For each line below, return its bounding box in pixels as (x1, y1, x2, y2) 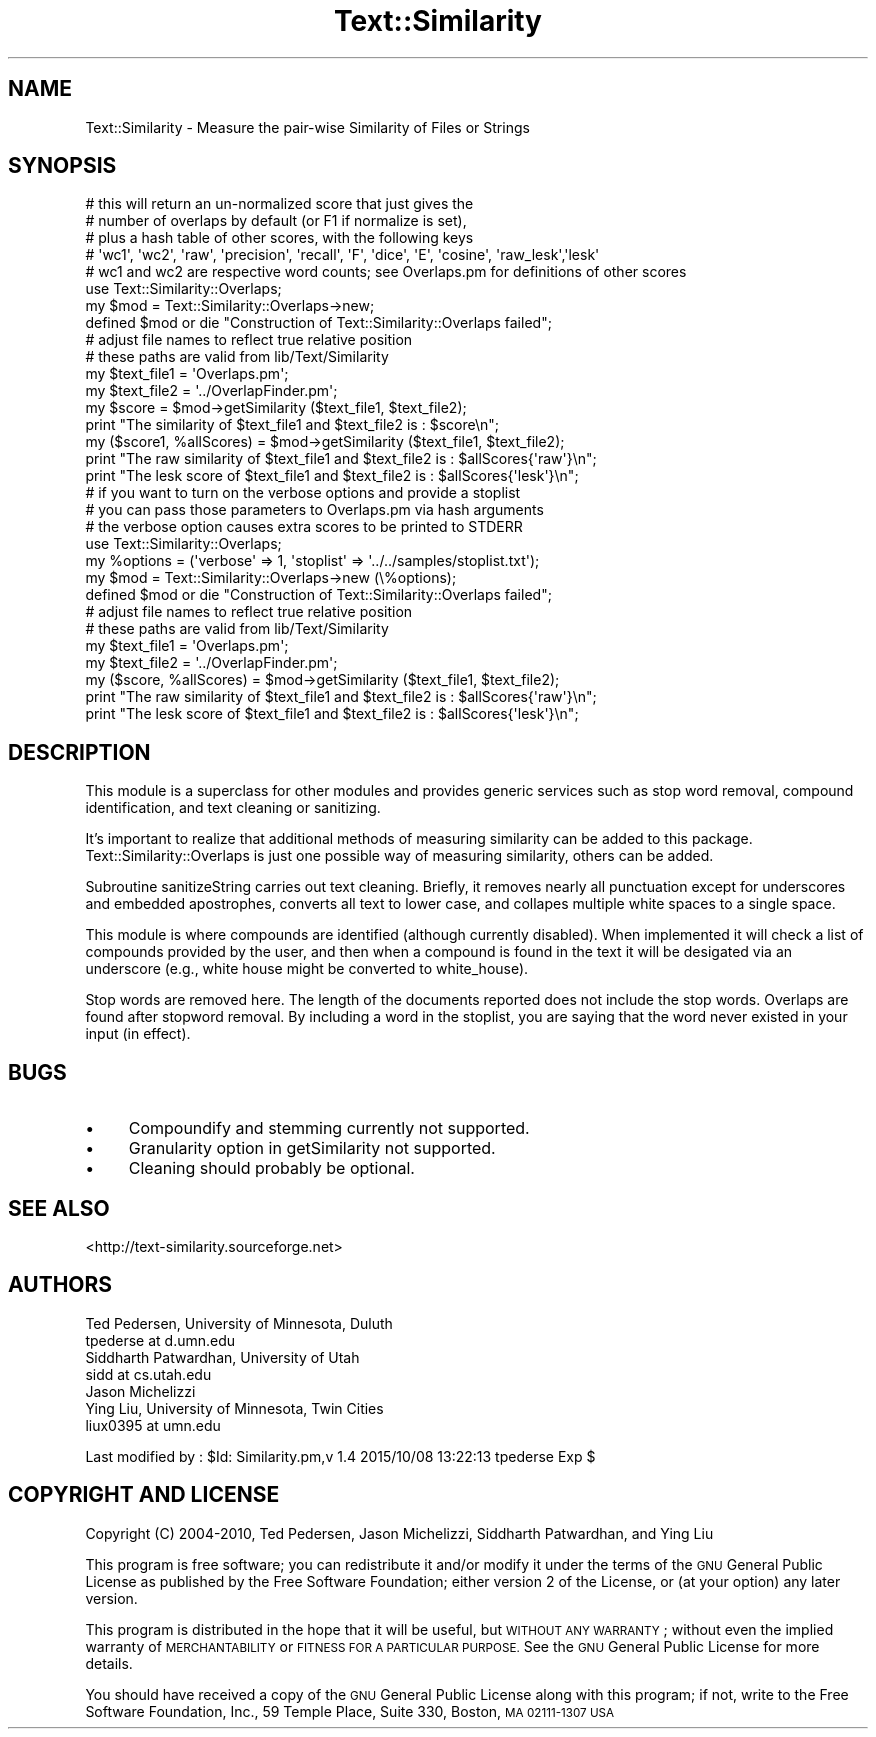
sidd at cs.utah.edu (85, 1365, 212, 1383)
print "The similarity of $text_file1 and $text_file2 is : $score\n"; (85, 416, 499, 434)
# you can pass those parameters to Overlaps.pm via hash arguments (85, 501, 544, 519)
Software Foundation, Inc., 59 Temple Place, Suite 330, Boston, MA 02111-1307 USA (85, 1702, 615, 1720)
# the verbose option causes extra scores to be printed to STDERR (85, 518, 523, 536)
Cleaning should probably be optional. (128, 1158, 415, 1179)
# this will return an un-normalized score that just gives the (85, 195, 474, 213)
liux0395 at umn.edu (85, 1416, 221, 1434)
